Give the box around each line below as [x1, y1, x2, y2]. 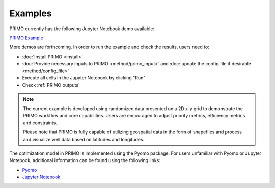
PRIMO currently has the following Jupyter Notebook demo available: [9, 25, 155, 32]
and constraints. [23, 120, 57, 126]
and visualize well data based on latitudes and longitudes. [23, 136, 145, 142]
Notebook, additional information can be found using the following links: [9, 157, 160, 164]
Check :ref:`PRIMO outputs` [22, 82, 80, 88]
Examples [9, 8, 52, 19]
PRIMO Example [9, 35, 43, 41]
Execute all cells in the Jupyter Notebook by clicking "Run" [22, 74, 146, 81]
